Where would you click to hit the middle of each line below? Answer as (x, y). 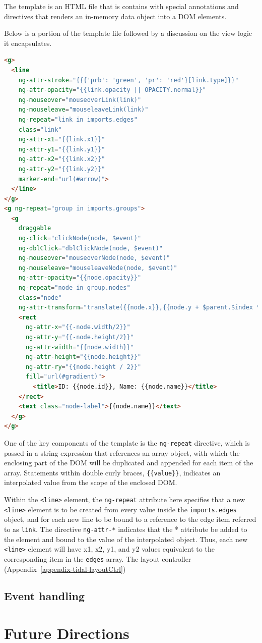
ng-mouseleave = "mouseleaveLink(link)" (83, 110)
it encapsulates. (28, 43)
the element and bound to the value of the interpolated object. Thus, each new (126, 539)
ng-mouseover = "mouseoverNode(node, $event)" (94, 258)
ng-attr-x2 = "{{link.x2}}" (62, 159)
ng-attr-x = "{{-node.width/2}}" (78, 327)
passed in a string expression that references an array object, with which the (122, 452)
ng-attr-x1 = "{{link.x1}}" (62, 140)
